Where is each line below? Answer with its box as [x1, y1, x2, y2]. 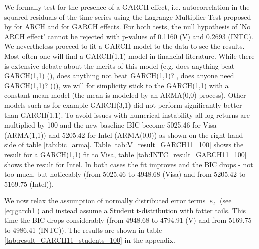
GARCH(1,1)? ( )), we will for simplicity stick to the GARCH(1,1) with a [4, 80, 229, 90]
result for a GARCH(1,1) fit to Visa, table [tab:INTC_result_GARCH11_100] [4, 149, 247, 159]
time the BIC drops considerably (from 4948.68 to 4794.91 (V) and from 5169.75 [4, 215, 252, 225]
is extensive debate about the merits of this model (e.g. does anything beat [4, 60, 235, 71]
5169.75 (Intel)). [4, 178, 54, 189]
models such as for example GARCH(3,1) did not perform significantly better [4, 99, 242, 110]
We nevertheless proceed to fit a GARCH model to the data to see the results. [4, 41, 245, 51]
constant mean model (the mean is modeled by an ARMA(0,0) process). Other [4, 90, 246, 100]
